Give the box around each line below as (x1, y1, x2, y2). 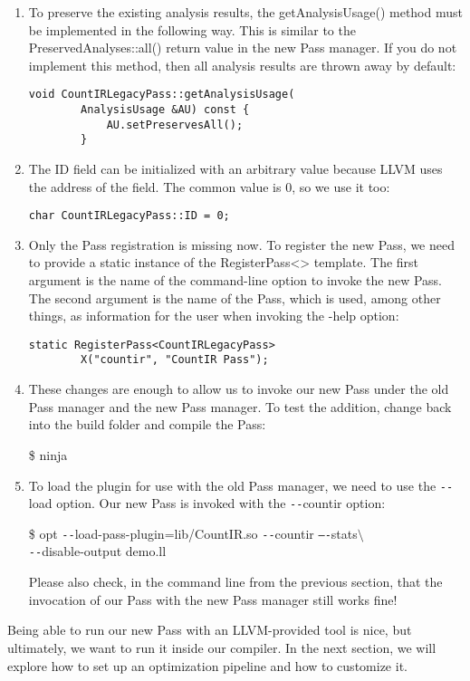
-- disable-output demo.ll (28, 542, 167, 561)
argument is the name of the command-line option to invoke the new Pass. (28, 271, 442, 290)
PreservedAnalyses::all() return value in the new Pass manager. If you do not (28, 38, 457, 57)
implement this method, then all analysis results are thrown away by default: (28, 55, 456, 74)
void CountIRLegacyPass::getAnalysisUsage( (28, 88, 295, 101)
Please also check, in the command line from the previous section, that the (28, 572, 443, 591)
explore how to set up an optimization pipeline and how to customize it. (7, 656, 408, 675)
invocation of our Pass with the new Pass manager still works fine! (28, 590, 398, 609)
